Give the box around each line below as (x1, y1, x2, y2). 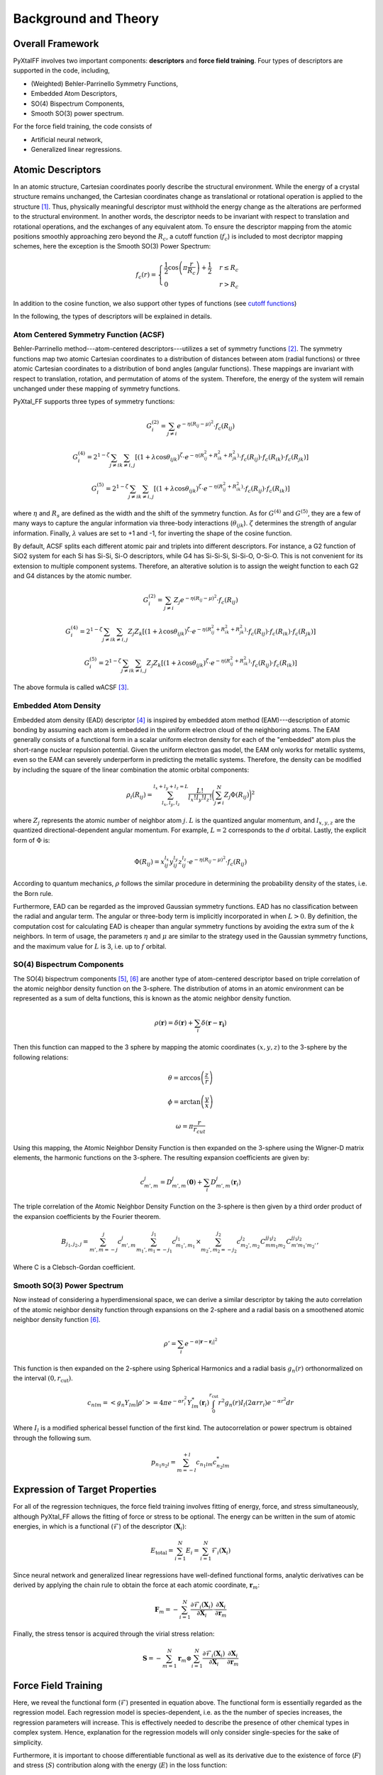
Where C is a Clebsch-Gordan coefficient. (13, 1263, 136, 1272)
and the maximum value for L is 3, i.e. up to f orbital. (13, 941, 167, 951)
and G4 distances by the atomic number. (13, 572, 133, 580)
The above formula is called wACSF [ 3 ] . (13, 683, 129, 692)
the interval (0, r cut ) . (13, 1374, 74, 1384)
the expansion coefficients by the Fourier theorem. (13, 1212, 161, 1220)
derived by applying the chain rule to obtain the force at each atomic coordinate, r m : (13, 1580, 260, 1591)
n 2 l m (216, 1463, 230, 1470)
